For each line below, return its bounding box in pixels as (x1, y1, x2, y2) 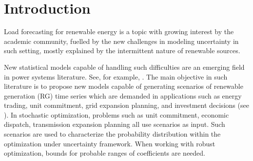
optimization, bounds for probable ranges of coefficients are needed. (4, 148, 206, 158)
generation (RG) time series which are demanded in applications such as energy (4, 90, 242, 101)
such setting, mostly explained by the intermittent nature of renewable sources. (4, 45, 240, 56)
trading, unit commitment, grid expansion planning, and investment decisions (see (4, 100, 249, 110)
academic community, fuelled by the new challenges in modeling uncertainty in (4, 36, 239, 46)
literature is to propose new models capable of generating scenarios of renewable (4, 81, 243, 91)
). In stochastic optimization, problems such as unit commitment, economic (4, 109, 229, 120)
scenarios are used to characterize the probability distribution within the (4, 129, 221, 139)
